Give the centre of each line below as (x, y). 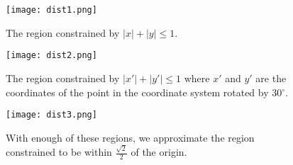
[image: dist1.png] (51, 10)
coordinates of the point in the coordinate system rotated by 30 (144, 92)
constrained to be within (59, 152)
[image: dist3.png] (51, 115)
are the (271, 78)
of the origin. (159, 152)
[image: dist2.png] (51, 56)
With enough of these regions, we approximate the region (130, 137)
